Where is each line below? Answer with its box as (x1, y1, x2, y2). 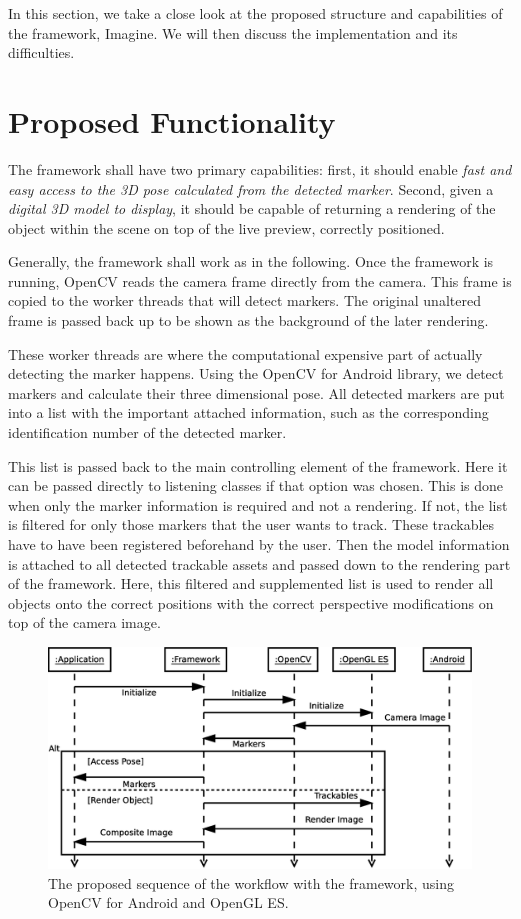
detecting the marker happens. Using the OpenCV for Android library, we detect (8, 363, 504, 384)
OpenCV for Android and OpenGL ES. (48, 892, 289, 913)
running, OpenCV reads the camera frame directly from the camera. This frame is (8, 270, 512, 291)
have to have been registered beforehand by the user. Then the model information (8, 534, 510, 554)
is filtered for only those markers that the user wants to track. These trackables (8, 514, 495, 535)
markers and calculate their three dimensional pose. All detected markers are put (8, 382, 505, 403)
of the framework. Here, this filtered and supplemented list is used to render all (8, 573, 494, 594)
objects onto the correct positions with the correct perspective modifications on (8, 592, 494, 613)
